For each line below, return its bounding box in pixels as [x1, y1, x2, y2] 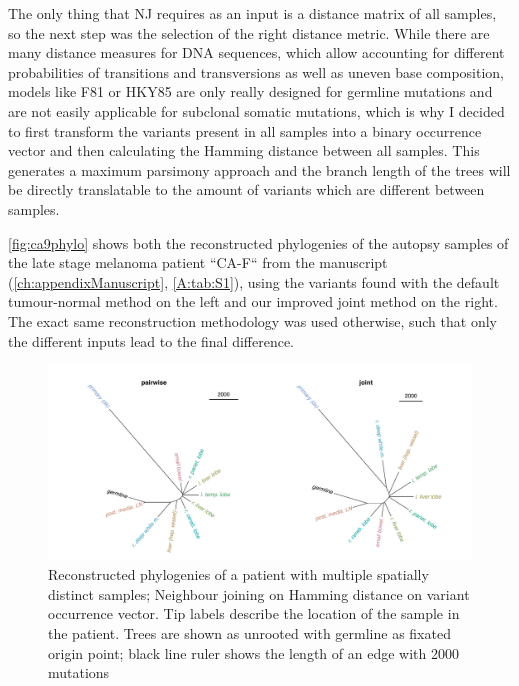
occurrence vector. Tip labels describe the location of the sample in [48, 603, 460, 624]
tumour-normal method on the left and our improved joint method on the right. [8, 291, 498, 312]
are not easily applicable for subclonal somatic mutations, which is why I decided [8, 100, 505, 121]
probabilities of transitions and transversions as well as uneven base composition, [8, 61, 504, 82]
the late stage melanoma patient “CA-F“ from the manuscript [8, 252, 388, 273]
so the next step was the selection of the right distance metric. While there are [8, 22, 490, 43]
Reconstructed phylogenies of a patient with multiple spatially [48, 564, 429, 585]
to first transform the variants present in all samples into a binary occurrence [8, 120, 482, 141]
